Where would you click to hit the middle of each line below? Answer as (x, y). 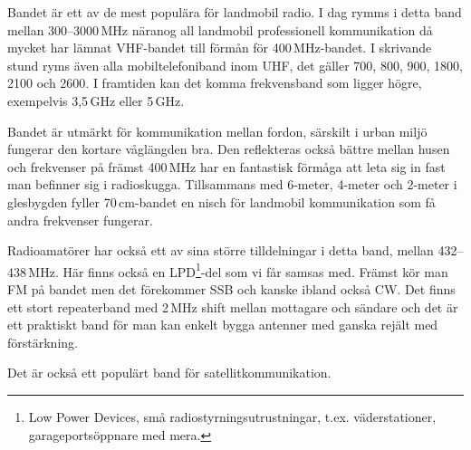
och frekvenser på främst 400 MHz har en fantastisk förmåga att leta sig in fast (226, 166)
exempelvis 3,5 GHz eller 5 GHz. (96, 100)
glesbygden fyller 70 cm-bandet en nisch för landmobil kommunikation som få (221, 201)
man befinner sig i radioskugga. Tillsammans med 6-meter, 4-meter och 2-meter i (232, 184)
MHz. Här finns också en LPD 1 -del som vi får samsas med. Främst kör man (238, 270)
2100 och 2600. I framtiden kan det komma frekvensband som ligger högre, (215, 83)
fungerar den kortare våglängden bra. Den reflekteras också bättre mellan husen (229, 149)
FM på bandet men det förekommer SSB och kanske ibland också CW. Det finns (231, 288)
